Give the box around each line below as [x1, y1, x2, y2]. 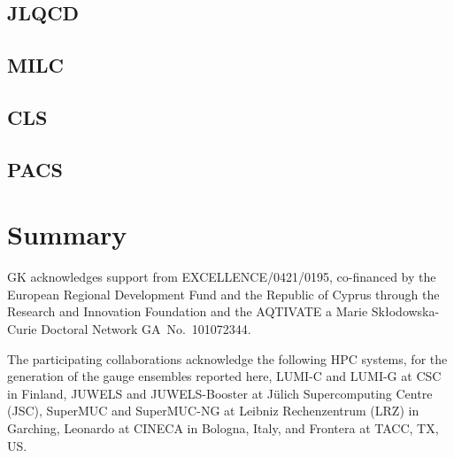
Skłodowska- [371, 302, 440, 321]
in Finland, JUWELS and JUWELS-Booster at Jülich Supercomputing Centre [7, 384, 433, 402]
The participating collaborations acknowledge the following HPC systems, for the [7, 349, 448, 368]
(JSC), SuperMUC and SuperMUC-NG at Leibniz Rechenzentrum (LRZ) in [7, 401, 419, 420]
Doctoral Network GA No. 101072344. [41, 320, 251, 338]
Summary [7, 216, 127, 252]
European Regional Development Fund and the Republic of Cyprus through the [7, 284, 440, 303]
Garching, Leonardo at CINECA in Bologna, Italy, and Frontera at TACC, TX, [7, 419, 439, 437]
